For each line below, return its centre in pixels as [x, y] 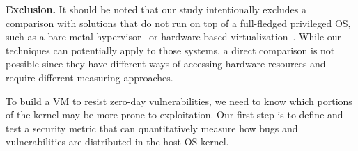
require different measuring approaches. [89, 77]
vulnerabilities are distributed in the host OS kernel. [117, 142]
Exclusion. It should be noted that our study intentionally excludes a [156, 9]
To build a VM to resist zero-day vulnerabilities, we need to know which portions [179, 101]
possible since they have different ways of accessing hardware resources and [166, 64]
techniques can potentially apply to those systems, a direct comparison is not [170, 50]
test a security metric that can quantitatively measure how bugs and [152, 128]
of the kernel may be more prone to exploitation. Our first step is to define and [174, 114]
